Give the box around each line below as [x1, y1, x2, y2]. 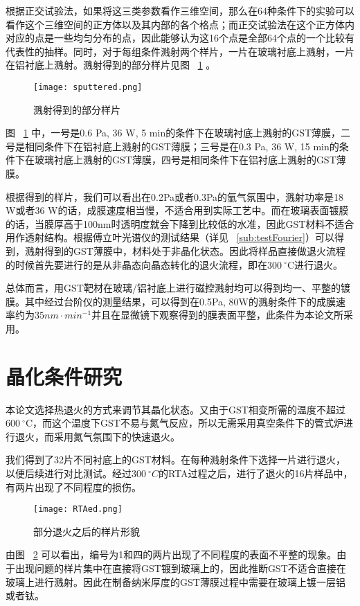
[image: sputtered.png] [33, 82, 143, 92]
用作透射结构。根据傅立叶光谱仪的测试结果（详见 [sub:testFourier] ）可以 [6, 230, 334, 244]
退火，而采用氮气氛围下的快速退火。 [15, 429, 180, 443]
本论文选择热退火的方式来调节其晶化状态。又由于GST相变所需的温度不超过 [6, 402, 345, 416]
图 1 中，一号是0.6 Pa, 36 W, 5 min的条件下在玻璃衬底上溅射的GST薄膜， [6, 125, 341, 140]
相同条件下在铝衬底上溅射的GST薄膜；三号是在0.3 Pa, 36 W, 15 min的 [24, 139, 339, 153]
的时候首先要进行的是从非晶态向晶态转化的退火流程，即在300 [6, 257, 282, 271]
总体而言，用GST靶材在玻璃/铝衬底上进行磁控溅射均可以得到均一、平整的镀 [6, 280, 350, 295]
